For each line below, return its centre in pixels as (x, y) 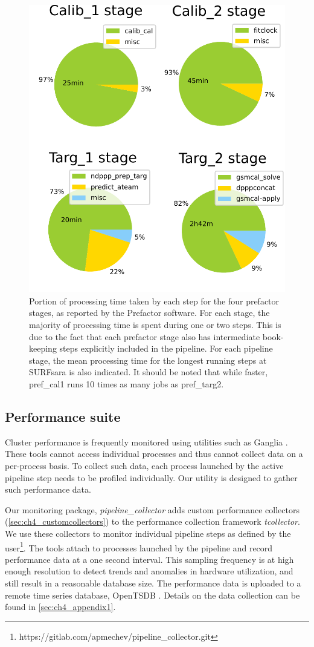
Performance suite (63, 417)
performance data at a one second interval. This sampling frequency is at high (149, 559)
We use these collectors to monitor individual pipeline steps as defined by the (148, 533)
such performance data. (48, 489)
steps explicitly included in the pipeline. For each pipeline (166, 348)
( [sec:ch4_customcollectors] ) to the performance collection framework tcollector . (152, 521)
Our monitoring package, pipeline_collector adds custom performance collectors (152, 509)
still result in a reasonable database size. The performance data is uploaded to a (153, 583)
